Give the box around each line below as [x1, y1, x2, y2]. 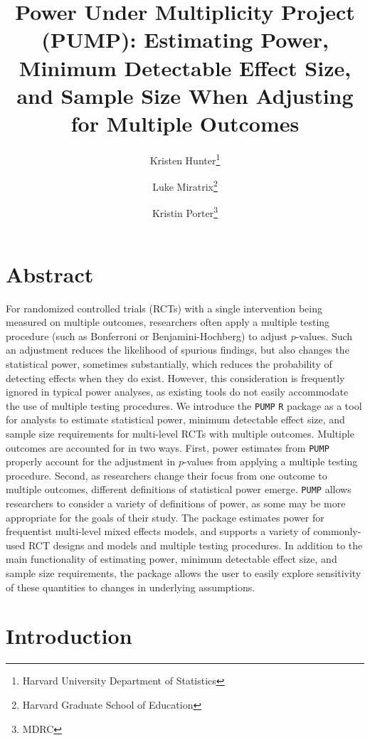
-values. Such [295, 328, 353, 343]
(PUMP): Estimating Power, [41, 25, 329, 54]
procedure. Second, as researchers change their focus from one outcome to [6, 467, 327, 482]
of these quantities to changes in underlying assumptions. [6, 579, 255, 594]
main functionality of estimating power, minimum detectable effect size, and [6, 551, 337, 566]
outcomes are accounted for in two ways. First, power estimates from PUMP [6, 440, 329, 455]
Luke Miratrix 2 [152, 177, 218, 194]
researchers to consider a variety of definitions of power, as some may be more [6, 496, 346, 511]
